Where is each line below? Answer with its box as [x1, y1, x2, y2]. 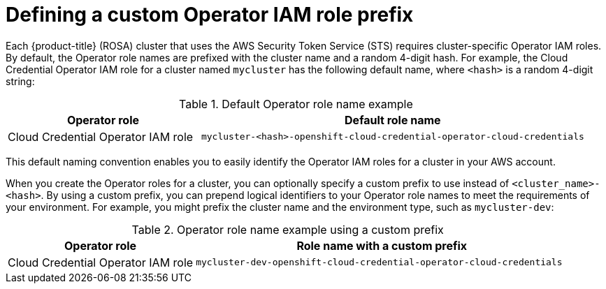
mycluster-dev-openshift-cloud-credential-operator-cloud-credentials [196, 257, 563, 268]
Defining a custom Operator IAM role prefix [6, 3, 414, 27]
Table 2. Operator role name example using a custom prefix [131, 222, 444, 237]
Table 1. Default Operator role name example [179, 96, 413, 111]
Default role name [345, 112, 441, 127]
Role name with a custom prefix [296, 238, 468, 253]
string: [6, 75, 35, 87]
